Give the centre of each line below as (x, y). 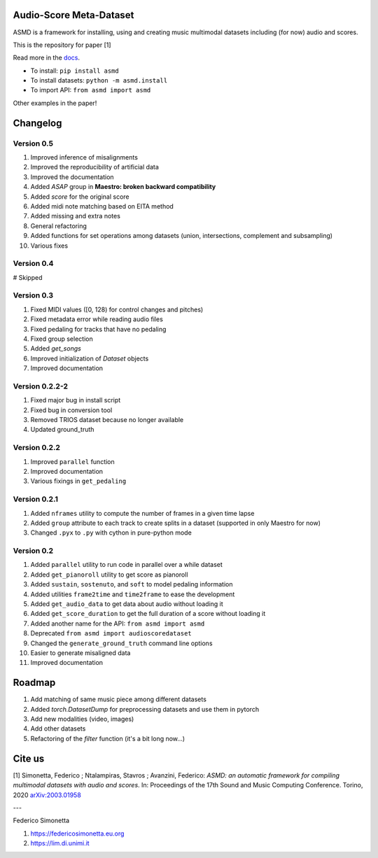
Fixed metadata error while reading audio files (97, 319)
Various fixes (49, 246)
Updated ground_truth (62, 430)
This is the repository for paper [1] (62, 45)
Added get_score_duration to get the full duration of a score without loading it (148, 614)
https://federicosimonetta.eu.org (77, 834)
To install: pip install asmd (75, 71)
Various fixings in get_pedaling (78, 481)
